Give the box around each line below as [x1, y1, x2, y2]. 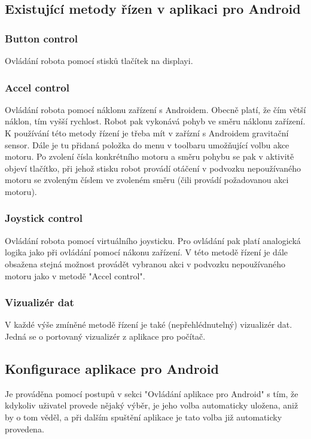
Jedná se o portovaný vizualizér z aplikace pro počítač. [5, 330, 206, 342]
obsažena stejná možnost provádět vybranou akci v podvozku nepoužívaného [5, 257, 285, 270]
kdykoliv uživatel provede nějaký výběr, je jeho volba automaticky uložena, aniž [5, 399, 298, 411]
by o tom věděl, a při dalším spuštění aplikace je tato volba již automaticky [5, 410, 282, 423]
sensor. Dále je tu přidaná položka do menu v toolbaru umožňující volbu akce [5, 138, 289, 151]
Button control [5, 31, 78, 45]
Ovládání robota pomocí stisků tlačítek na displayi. [5, 54, 193, 66]
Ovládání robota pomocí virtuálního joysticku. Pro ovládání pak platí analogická [5, 234, 301, 246]
